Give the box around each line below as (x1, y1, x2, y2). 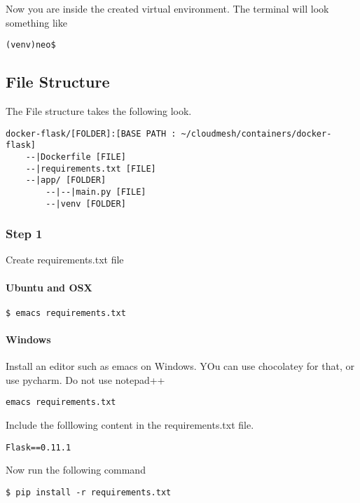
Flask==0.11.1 (6, 442, 71, 453)
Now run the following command (6, 462, 146, 477)
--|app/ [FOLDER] (25, 175, 106, 186)
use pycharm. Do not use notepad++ (6, 372, 165, 387)
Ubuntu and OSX (6, 280, 92, 294)
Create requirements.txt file (6, 252, 124, 267)
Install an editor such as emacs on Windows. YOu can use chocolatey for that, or (6, 359, 354, 373)
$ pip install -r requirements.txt (6, 487, 172, 497)
